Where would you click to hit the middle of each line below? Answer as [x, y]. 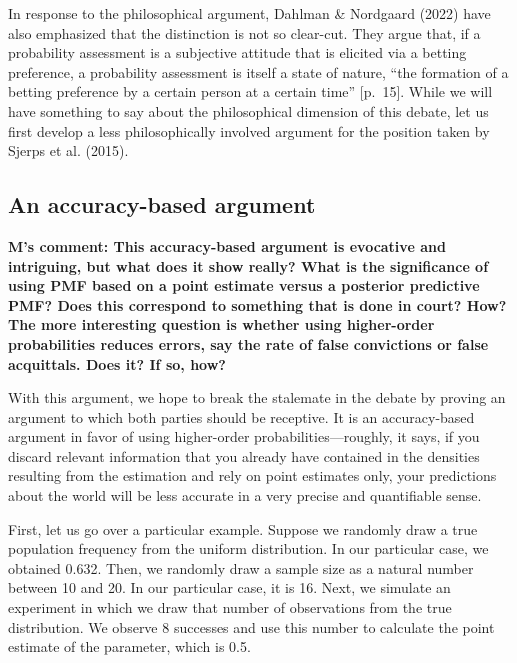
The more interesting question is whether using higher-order [221, 324]
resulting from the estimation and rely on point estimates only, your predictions [252, 475]
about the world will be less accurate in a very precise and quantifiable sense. [245, 495]
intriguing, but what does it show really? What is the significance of [248, 265]
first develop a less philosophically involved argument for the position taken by [249, 130]
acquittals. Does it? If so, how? [117, 363]
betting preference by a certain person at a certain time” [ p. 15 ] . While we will [250, 91]
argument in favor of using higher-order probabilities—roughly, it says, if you [244, 436]
